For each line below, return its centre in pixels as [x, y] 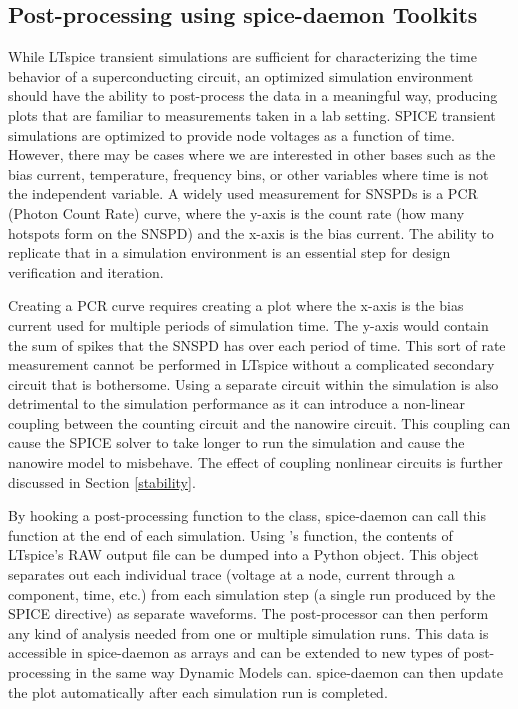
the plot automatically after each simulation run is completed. [198, 691]
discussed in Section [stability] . [102, 481]
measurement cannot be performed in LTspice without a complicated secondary [251, 364]
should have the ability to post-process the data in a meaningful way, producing [253, 95]
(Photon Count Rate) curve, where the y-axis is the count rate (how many [236, 212]
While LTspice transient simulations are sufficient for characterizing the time [242, 56]
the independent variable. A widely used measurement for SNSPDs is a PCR [243, 193]
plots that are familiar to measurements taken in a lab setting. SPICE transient [252, 114]
